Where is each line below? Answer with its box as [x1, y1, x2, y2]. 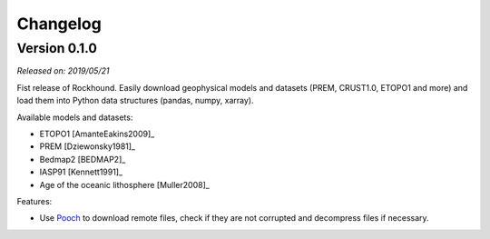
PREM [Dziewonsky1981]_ [39, 141, 136, 152]
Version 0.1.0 [16, 40, 97, 56]
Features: [16, 195, 53, 206]
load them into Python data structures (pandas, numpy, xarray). [16, 95, 254, 106]
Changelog [16, 14, 102, 34]
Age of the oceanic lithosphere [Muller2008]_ [39, 179, 211, 190]
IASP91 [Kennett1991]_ [39, 166, 122, 177]
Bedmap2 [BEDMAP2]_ [39, 154, 126, 164]
